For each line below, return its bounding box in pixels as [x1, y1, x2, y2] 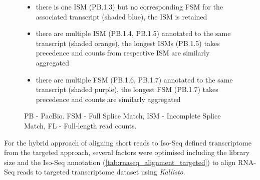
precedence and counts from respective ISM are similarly [36, 47, 210, 58]
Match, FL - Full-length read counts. [24, 120, 137, 130]
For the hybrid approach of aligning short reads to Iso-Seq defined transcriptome [4, 137, 251, 147]
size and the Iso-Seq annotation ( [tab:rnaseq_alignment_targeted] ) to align [4, 156, 236, 167]
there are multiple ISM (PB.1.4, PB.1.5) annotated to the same [36, 28, 231, 38]
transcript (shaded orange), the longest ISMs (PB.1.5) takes [36, 37, 220, 48]
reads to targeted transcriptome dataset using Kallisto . [17, 166, 185, 177]
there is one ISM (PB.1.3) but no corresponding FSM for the [36, 1, 223, 11]
